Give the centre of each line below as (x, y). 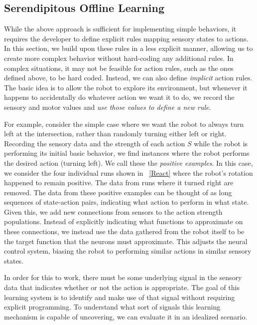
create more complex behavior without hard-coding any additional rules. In (119, 58)
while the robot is (221, 143)
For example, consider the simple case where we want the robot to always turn (124, 124)
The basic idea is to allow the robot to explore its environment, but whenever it (126, 87)
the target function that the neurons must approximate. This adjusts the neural (126, 241)
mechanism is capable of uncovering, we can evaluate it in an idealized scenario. (126, 316)
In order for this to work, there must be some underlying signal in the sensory (123, 277)
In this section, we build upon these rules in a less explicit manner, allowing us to (128, 48)
